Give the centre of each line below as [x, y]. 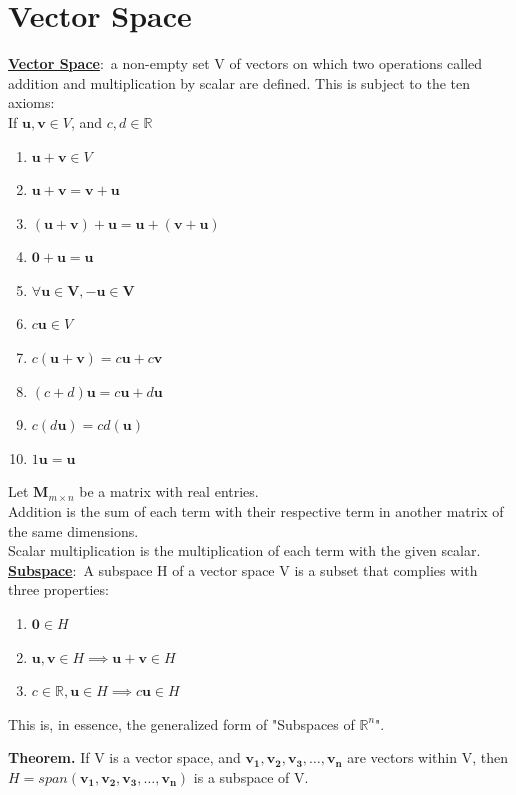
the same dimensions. [73, 530]
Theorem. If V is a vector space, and [124, 757]
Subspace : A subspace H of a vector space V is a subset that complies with [243, 569]
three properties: [58, 589]
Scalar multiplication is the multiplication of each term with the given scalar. [244, 550]
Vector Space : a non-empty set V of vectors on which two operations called [245, 63]
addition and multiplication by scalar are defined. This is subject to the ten [239, 82]
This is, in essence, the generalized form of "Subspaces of [181, 723]
